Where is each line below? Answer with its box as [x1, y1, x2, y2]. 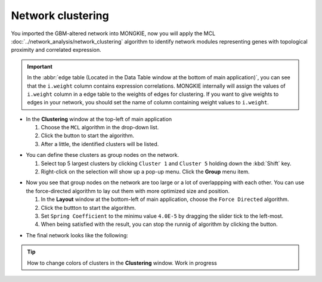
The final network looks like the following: [26, 231, 128, 238]
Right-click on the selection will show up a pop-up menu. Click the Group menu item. [41, 168, 250, 175]
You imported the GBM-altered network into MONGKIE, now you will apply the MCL [11, 30, 216, 37]
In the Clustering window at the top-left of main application [26, 115, 172, 122]
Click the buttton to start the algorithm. [41, 204, 137, 211]
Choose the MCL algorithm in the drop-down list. [41, 124, 159, 131]
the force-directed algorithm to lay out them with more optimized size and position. [26, 187, 230, 194]
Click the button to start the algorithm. [41, 132, 134, 140]
